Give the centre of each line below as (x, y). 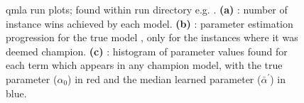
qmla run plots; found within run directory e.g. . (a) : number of (147, 9)
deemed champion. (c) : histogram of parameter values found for (147, 51)
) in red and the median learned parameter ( (164, 78)
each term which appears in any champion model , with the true (144, 65)
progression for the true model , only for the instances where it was (152, 37)
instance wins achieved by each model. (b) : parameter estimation (150, 23)
